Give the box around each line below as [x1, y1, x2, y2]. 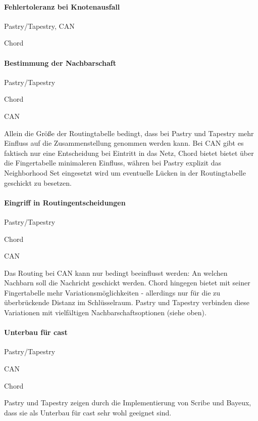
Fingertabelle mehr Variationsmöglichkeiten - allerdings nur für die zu [4, 287, 221, 298]
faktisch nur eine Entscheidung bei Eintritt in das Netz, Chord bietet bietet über [4, 147, 254, 158]
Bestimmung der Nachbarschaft [4, 57, 116, 68]
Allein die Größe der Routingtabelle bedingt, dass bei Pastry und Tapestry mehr [4, 128, 254, 138]
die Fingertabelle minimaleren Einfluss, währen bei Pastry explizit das [4, 157, 222, 168]
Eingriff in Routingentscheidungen [4, 197, 126, 207]
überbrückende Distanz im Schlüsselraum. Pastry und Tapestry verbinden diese [4, 297, 250, 308]
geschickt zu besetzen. [4, 177, 72, 188]
